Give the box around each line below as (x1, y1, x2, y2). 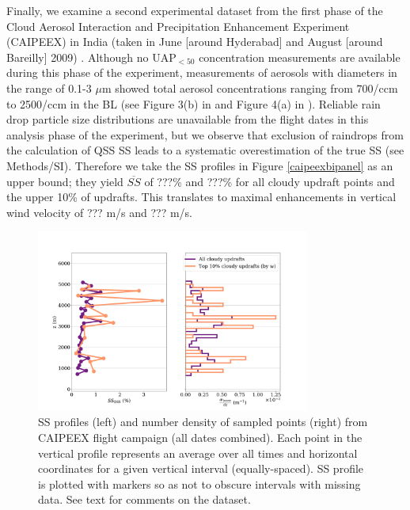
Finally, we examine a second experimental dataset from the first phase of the (6, 2, 383, 18)
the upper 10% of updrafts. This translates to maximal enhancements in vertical (6, 188, 397, 205)
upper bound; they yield (6, 173, 123, 189)
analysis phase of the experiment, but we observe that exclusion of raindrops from (6, 126, 404, 143)
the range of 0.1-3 (6, 79, 92, 96)
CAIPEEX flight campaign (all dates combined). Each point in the (38, 429, 363, 446)
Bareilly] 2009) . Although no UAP (6, 48, 177, 65)
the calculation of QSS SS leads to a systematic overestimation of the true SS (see (6, 142, 404, 158)
